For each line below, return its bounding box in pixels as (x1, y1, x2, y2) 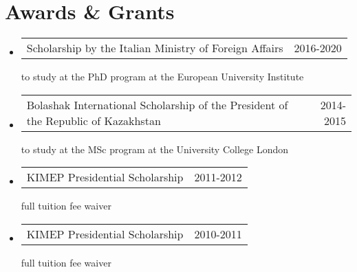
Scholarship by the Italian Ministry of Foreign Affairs (26, 40, 283, 56)
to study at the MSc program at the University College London (21, 141, 288, 156)
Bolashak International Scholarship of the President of (26, 96, 288, 113)
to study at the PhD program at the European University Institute (21, 69, 304, 84)
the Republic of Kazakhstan (26, 112, 161, 128)
